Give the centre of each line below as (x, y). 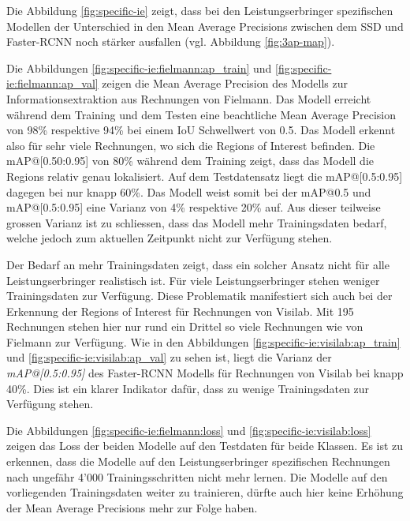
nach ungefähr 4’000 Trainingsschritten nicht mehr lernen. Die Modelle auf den (197, 476)
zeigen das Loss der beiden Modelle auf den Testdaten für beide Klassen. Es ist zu (205, 446)
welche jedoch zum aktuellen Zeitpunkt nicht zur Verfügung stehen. (170, 238)
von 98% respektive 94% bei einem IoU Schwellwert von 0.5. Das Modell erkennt (201, 130)
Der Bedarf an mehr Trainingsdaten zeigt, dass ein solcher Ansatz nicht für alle (198, 264)
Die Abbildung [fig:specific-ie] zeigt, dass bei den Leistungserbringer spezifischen (200, 10)
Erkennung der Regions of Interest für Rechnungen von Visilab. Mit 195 (180, 311)
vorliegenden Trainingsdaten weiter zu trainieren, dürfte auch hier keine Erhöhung (205, 492)
